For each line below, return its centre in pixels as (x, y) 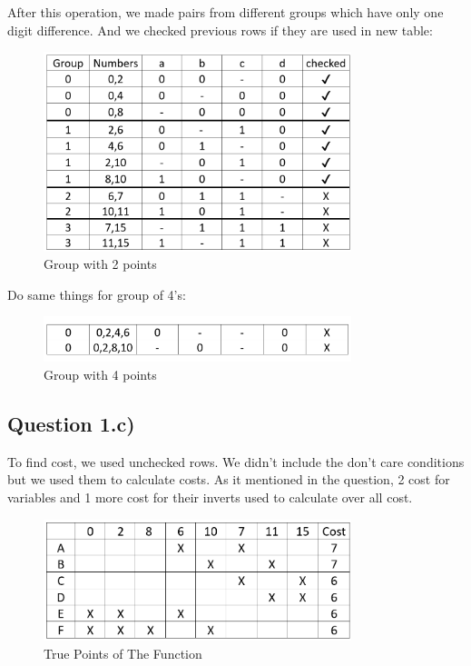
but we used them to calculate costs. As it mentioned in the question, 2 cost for (229, 479)
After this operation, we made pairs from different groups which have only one (226, 12)
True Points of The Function (123, 653)
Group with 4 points (100, 375)
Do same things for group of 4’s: (97, 294)
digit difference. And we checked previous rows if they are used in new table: (220, 30)
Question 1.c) (71, 423)
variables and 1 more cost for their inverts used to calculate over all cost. (210, 497)
